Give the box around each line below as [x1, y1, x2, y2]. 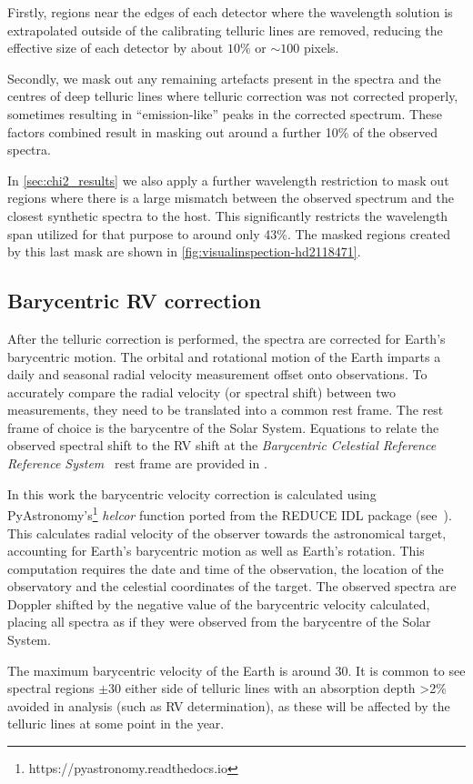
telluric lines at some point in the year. [7, 714, 225, 733]
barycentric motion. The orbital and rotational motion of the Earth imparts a [7, 347, 441, 366]
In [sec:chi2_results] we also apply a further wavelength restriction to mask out [7, 170, 449, 189]
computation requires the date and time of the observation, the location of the [7, 558, 444, 578]
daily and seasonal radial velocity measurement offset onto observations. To [7, 365, 428, 384]
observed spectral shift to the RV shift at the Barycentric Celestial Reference [7, 436, 437, 455]
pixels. [303, 38, 339, 57]
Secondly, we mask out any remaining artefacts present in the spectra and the [7, 68, 441, 87]
